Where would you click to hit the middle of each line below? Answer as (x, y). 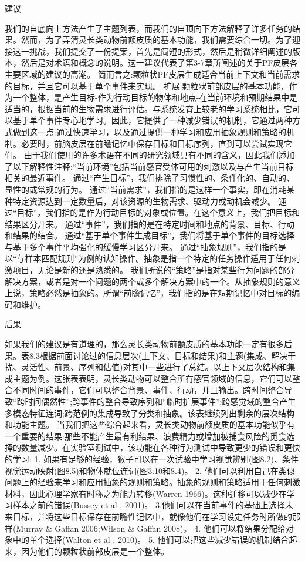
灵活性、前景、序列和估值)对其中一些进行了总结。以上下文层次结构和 (154, 367)
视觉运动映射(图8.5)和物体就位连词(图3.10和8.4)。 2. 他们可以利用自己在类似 (150, 470)
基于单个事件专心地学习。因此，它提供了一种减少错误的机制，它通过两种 (152, 120)
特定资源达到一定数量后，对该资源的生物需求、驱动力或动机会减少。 (144, 201)
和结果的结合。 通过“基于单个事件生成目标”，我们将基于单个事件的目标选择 (150, 235)
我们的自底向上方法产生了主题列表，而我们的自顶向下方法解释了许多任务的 (148, 28)
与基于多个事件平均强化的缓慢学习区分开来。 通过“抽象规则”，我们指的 (141, 246)
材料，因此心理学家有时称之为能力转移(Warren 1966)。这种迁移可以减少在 (146, 493)
